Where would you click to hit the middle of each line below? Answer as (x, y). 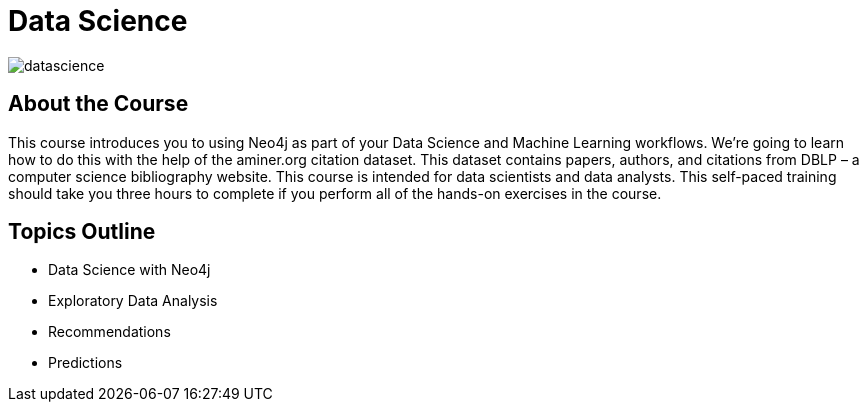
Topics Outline (82, 232)
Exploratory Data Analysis (133, 301)
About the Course (98, 104)
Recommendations (109, 332)
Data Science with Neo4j (129, 270)
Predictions (85, 363)
